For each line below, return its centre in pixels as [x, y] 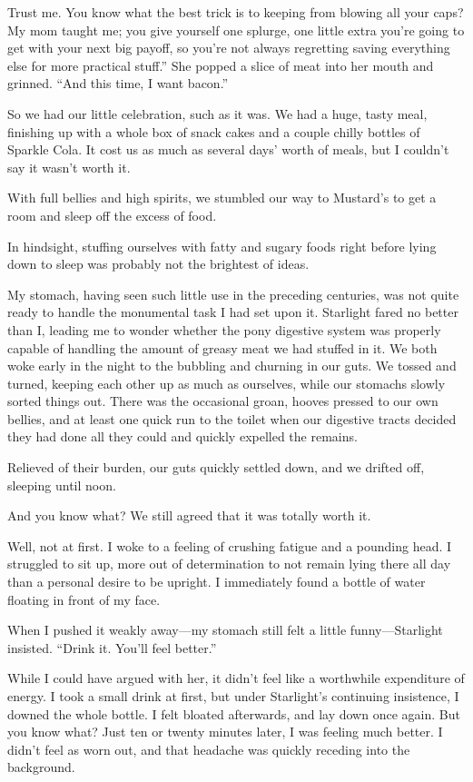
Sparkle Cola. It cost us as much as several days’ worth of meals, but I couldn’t [228, 149]
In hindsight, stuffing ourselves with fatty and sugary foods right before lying [222, 246]
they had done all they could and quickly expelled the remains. [182, 436]
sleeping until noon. [62, 485]
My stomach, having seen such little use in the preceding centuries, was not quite [233, 294]
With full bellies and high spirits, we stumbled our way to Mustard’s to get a [222, 198]
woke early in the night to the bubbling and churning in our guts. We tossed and [232, 366]
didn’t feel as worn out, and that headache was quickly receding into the [209, 749]
